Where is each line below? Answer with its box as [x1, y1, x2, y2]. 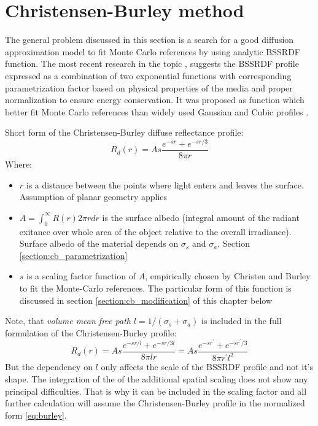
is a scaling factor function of [26, 269, 136, 282]
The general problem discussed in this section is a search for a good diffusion [5, 33, 294, 46]
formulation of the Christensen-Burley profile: [5, 326, 177, 339]
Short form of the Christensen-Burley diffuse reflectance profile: [5, 126, 244, 139]
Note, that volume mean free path [5, 314, 131, 327]
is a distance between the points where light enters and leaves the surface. [26, 178, 304, 191]
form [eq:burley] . [5, 408, 67, 421]
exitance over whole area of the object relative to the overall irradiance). [19, 225, 292, 238]
